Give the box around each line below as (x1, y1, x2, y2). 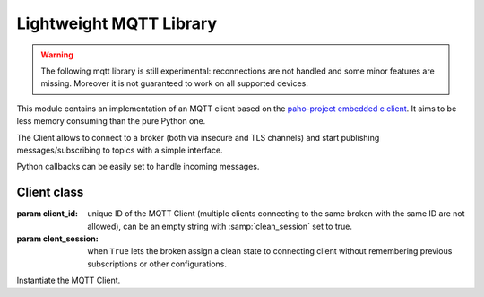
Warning (40, 49, 73, 60)
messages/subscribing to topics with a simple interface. (16, 144, 223, 155)
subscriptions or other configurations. (87, 258, 228, 269)
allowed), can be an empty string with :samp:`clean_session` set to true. (87, 221, 353, 231)
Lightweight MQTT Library (16, 13, 218, 33)
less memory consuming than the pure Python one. (16, 116, 206, 127)
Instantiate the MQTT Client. (16, 275, 121, 286)
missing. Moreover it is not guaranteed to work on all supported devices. (40, 78, 308, 89)
